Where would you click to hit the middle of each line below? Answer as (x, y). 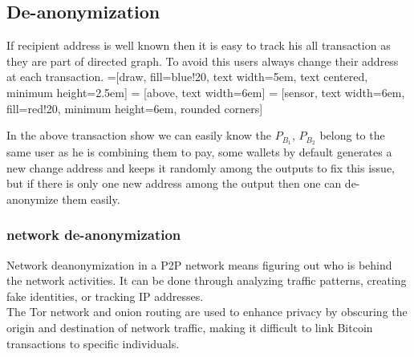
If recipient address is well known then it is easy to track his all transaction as (199, 45)
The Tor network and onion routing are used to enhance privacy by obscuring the (207, 312)
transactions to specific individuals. (93, 343)
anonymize (32, 199)
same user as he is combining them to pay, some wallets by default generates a (199, 152)
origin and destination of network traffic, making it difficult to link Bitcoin (190, 327)
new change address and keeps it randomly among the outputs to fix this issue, (201, 167)
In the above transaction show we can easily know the (139, 135)
